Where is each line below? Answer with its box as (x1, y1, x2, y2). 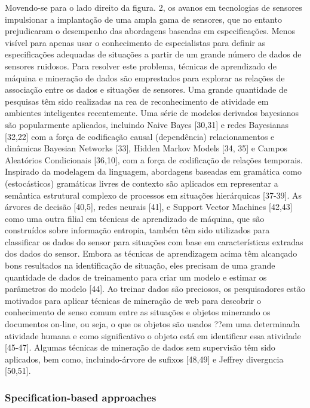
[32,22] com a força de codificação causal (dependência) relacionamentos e (5, 130, 275, 142)
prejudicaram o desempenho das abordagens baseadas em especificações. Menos (5, 25, 296, 37)
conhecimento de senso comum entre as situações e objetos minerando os (5, 306, 271, 318)
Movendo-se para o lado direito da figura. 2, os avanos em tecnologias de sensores (5, 1, 302, 13)
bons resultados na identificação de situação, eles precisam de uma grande (5, 259, 275, 272)
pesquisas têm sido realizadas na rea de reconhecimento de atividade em (5, 95, 269, 107)
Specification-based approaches (5, 389, 156, 404)
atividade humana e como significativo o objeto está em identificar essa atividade (5, 329, 301, 342)
